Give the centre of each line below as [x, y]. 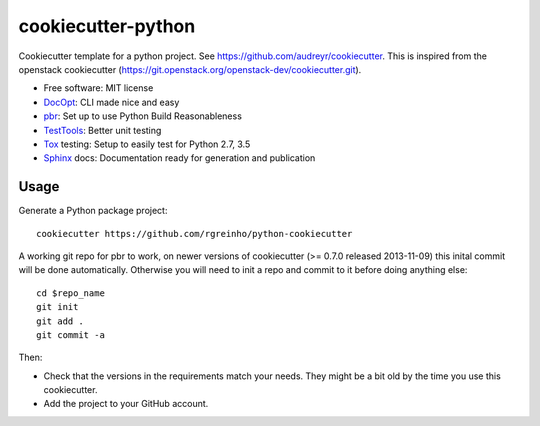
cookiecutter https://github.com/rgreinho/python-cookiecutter [194, 233]
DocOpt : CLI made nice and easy [111, 102]
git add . [60, 321]
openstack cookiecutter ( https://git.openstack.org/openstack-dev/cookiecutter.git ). [190, 69]
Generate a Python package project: [93, 211]
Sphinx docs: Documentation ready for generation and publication [179, 158]
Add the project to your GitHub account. [126, 404]
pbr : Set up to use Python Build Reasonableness [142, 116]
